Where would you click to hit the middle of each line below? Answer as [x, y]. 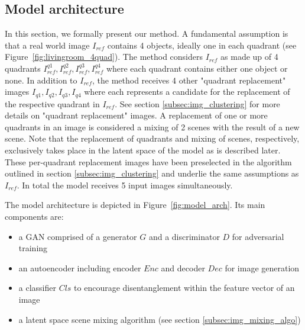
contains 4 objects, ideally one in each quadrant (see [202, 45]
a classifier [37, 288]
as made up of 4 [249, 57]
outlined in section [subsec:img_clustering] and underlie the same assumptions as [152, 173]
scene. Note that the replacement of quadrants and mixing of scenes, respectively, [152, 138]
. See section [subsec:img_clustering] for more [197, 103]
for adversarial [258, 236]
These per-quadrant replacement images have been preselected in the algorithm [148, 161]
